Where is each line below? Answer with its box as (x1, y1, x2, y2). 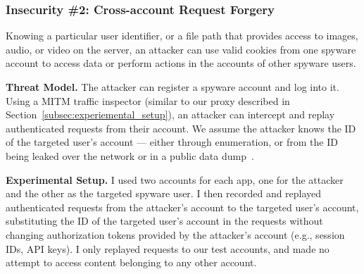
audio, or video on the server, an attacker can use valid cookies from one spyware (6, 42, 356, 56)
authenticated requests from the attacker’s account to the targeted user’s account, (6, 199, 359, 214)
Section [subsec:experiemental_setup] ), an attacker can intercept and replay (6, 107, 335, 122)
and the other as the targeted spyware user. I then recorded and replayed (6, 186, 322, 201)
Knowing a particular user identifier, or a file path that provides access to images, (6, 28, 358, 43)
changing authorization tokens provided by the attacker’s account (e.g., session (6, 227, 345, 242)
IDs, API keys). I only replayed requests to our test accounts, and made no (6, 241, 330, 256)
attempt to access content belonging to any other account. (6, 255, 257, 270)
